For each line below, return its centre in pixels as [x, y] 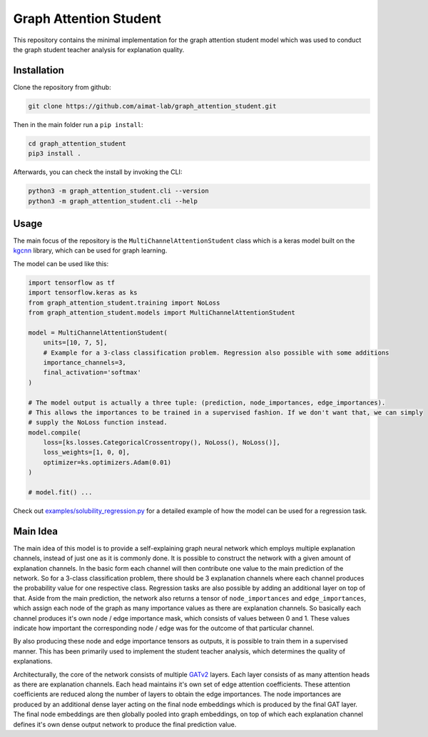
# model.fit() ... [60, 493]
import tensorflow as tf [72, 283]
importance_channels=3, [85, 362]
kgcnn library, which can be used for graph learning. [90, 250]
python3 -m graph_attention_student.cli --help [113, 201]
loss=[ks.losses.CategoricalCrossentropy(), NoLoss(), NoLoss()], [162, 443]
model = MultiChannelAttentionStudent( [98, 332]
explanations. [33, 661]
